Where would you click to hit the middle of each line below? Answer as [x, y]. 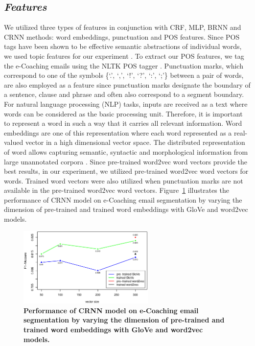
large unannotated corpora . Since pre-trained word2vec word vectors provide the [126, 161]
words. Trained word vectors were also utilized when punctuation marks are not [124, 180]
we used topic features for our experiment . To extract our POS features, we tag [124, 56]
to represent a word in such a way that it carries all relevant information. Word [123, 123]
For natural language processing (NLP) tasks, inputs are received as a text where [126, 104]
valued [14, 142]
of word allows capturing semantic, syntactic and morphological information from [126, 151]
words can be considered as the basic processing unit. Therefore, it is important [123, 113]
